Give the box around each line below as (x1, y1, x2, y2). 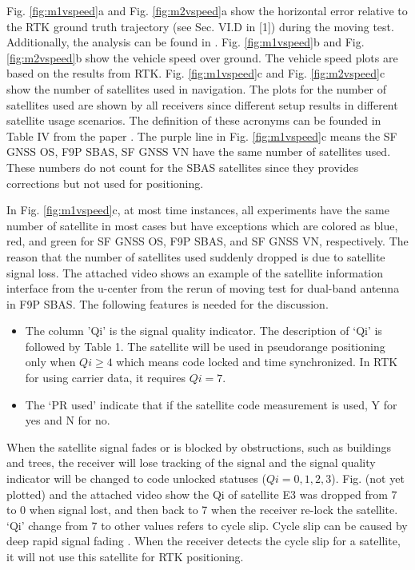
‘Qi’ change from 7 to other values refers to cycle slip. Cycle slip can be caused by (6, 516, 408, 533)
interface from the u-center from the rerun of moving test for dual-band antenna (6, 280, 400, 297)
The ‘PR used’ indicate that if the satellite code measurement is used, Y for (25, 396, 397, 413)
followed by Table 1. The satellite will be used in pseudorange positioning (25, 337, 385, 354)
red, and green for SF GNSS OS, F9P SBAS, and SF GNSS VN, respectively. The (6, 233, 409, 249)
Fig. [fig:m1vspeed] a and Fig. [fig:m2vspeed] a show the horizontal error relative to (6, 2, 408, 18)
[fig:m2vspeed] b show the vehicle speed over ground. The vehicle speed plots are (6, 49, 398, 66)
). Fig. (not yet (331, 470, 405, 487)
